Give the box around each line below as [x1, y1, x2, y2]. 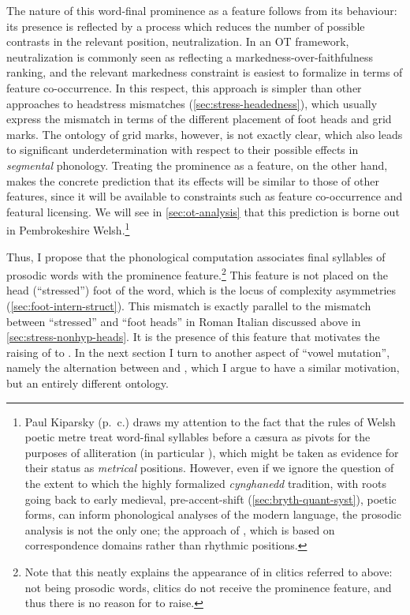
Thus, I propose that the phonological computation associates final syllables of [6, 248, 386, 264]
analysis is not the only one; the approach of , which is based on [24, 521, 335, 538]
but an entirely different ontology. [6, 374, 169, 391]
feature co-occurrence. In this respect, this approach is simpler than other [6, 79, 362, 96]
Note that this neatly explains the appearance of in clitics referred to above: [24, 563, 393, 579]
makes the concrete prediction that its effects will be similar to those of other [6, 172, 379, 189]
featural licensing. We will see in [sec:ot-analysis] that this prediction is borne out [6, 203, 400, 219]
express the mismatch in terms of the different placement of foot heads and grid [6, 111, 392, 127]
